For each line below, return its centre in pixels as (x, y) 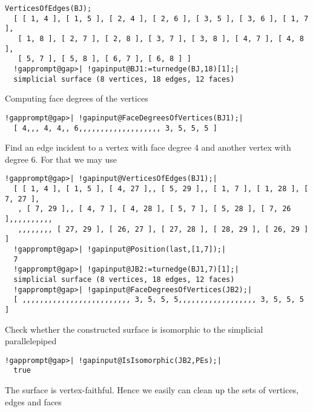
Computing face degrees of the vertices (77, 98)
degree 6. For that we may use (61, 159)
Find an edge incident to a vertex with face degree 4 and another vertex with (148, 147)
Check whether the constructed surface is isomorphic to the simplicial (134, 329)
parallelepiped (31, 341)
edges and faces (33, 401)
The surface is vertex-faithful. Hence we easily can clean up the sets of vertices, (152, 390)
